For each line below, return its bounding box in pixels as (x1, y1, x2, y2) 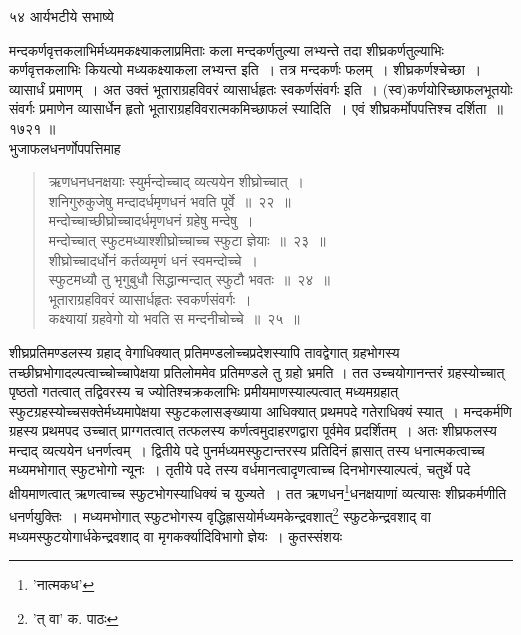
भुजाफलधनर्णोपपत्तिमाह (9, 137, 121, 158)
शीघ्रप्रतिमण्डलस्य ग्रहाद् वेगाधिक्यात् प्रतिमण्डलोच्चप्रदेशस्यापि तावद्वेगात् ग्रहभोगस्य (9, 341, 400, 362)
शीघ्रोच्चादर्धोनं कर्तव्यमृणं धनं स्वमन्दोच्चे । (48, 249, 258, 270)
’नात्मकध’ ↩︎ (32, 574, 95, 595)
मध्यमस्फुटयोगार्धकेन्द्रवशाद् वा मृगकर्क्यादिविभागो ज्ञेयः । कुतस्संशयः (9, 525, 343, 546)
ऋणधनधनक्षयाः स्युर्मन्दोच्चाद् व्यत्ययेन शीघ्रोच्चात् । (48, 171, 305, 192)
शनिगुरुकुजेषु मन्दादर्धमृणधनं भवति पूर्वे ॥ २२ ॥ (48, 190, 291, 211)
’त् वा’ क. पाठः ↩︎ (32, 607, 119, 628)
